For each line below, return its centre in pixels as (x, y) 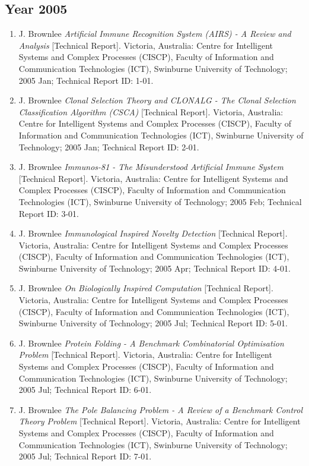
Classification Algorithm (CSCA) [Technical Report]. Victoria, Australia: (151, 111)
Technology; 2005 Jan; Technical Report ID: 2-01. (109, 147)
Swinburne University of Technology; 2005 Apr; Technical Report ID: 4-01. (154, 268)
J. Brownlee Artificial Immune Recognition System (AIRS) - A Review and (155, 34)
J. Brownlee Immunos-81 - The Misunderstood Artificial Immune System (151, 167)
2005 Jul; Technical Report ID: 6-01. (85, 390)
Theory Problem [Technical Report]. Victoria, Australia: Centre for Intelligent (160, 421)
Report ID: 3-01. (49, 213)
